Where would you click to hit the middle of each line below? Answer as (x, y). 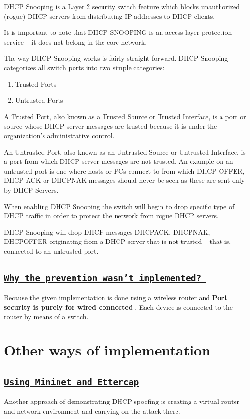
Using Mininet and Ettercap (72, 382)
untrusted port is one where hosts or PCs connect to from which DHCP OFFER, (124, 170)
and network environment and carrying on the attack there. (92, 411)
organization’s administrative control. (59, 135)
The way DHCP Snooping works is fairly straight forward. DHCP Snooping (116, 58)
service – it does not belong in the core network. (75, 41)
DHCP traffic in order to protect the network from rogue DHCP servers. (111, 216)
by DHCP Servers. (31, 189)
